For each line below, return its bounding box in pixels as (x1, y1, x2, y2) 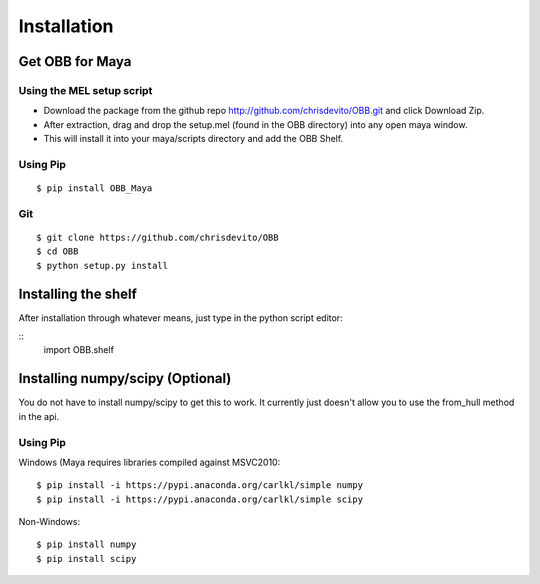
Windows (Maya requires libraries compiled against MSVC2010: (18, 456, 281, 468)
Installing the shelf (18, 285, 137, 302)
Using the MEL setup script (18, 83, 153, 97)
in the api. (18, 410, 60, 422)
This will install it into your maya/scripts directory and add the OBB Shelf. (43, 133, 344, 145)
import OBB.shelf (43, 344, 115, 356)
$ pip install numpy (36, 539, 137, 550)
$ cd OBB (36, 246, 79, 257)
